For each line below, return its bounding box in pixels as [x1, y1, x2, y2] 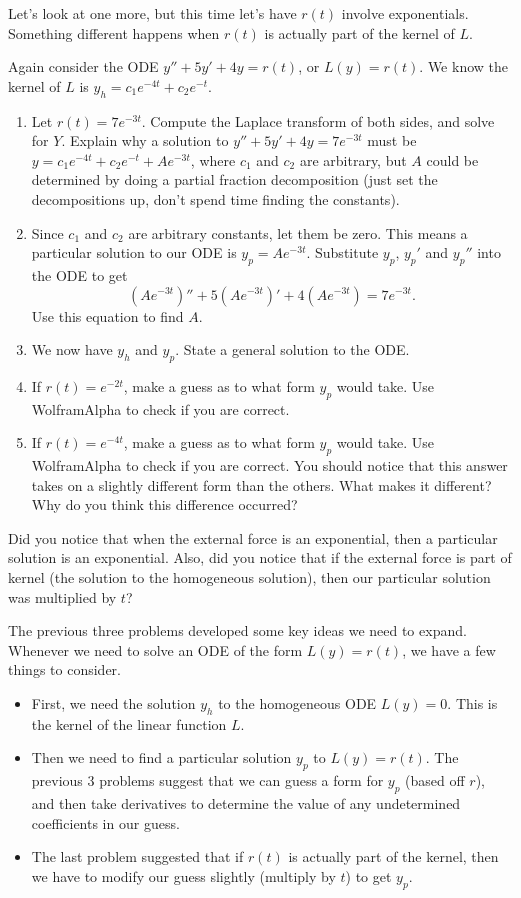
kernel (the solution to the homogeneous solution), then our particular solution [8, 567, 491, 588]
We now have [31, 339, 113, 360]
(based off [405, 770, 465, 791]
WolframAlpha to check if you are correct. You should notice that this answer [31, 455, 508, 476]
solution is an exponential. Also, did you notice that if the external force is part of [8, 547, 512, 568]
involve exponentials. [341, 3, 469, 23]
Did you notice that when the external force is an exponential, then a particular [8, 527, 498, 548]
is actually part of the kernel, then [288, 846, 499, 867]
